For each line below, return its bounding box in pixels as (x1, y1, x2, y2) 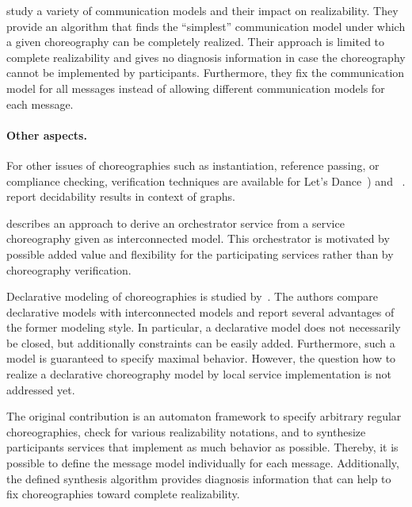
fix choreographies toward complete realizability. (6, 486, 240, 502)
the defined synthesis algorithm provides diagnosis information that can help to (6, 470, 391, 486)
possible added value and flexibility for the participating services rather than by (6, 245, 394, 262)
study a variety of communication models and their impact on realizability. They (6, 2, 399, 18)
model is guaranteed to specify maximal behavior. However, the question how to (6, 350, 396, 367)
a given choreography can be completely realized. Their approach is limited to (6, 33, 385, 50)
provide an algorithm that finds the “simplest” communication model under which (6, 17, 406, 34)
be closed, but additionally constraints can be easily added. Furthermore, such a (6, 334, 395, 351)
